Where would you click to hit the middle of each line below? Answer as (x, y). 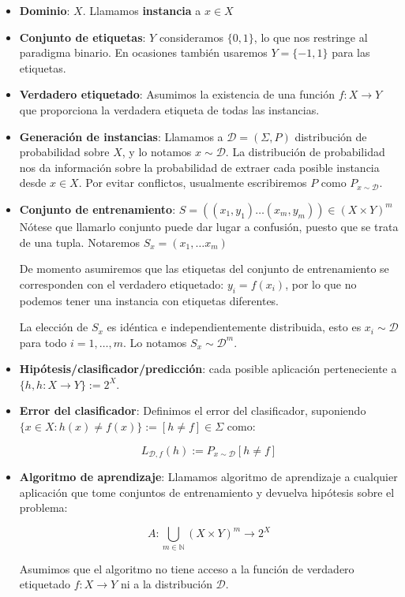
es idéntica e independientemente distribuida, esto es (234, 327)
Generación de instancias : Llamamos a (121, 136)
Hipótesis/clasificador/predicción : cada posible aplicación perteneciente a (208, 369)
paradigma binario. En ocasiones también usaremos (143, 52)
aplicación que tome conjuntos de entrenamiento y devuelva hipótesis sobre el (207, 492)
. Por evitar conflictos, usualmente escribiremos (193, 183)
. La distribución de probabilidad (305, 152)
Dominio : (45, 10)
